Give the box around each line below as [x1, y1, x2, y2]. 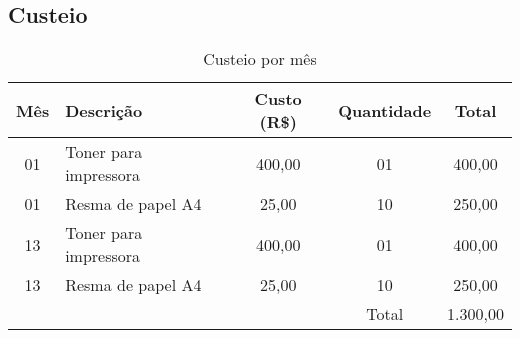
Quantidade [338, 98, 432, 122]
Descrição [65, 98, 143, 122]
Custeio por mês [203, 47, 317, 71]
